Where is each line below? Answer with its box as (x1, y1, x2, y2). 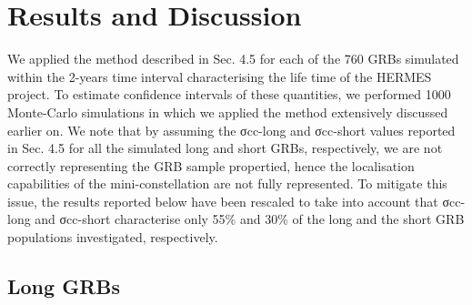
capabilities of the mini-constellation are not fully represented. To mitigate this (7, 174, 447, 193)
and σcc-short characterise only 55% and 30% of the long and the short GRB (35, 209, 465, 229)
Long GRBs (7, 272, 120, 300)
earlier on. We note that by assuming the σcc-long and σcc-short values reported (7, 120, 456, 139)
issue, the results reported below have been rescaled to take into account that (7, 191, 438, 210)
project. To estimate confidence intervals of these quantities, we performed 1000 (7, 85, 451, 104)
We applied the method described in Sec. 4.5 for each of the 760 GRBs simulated (7, 49, 459, 68)
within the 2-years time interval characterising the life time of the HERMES (7, 66, 432, 86)
